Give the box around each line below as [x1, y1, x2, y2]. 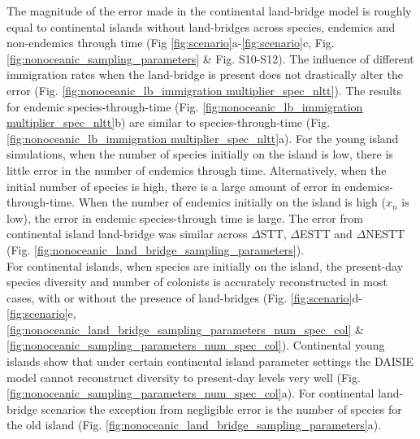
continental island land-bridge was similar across [6, 225, 248, 242]
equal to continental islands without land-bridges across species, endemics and [6, 18, 396, 35]
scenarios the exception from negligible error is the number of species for [41, 400, 402, 417]
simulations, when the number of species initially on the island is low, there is [6, 146, 393, 163]
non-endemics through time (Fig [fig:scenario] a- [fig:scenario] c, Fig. [6, 34, 335, 51]
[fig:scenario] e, [6, 305, 76, 322]
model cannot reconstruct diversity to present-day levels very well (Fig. [6, 368, 361, 385]
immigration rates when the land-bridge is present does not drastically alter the [6, 66, 403, 83]
